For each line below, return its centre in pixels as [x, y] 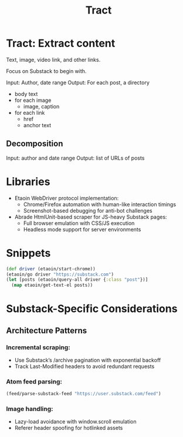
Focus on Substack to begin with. [46, 71]
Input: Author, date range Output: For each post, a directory [78, 82]
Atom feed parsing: [34, 382]
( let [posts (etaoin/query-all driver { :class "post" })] [77, 280]
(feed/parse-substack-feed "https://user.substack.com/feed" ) [84, 394]
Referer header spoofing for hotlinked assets [69, 428]
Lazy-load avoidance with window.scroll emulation [75, 422]
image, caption [41, 106]
